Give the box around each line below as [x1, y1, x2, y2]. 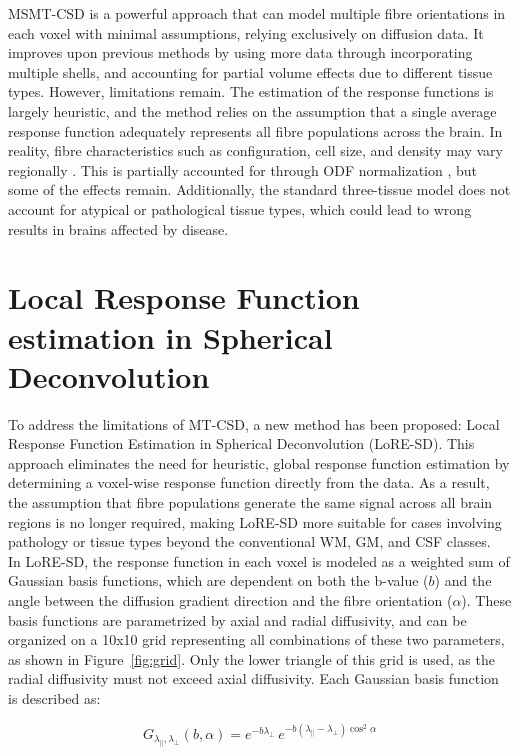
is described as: [8, 687, 101, 708]
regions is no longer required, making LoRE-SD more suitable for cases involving [8, 511, 502, 532]
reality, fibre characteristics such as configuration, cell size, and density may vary [8, 140, 503, 161]
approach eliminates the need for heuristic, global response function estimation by [8, 452, 510, 473]
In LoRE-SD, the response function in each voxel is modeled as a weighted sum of [8, 550, 510, 571]
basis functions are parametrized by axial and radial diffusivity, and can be [8, 609, 467, 630]
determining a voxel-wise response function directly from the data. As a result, [8, 472, 490, 493]
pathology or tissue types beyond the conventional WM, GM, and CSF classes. [8, 531, 491, 552]
